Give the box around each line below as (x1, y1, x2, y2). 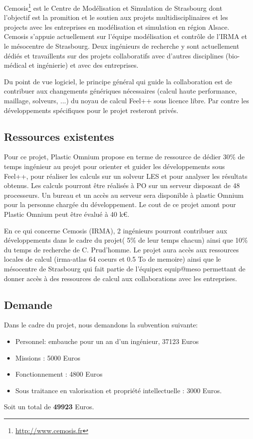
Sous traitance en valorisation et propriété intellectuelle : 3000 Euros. (15, 385, 222, 395)
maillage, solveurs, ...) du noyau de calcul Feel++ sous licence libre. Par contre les (4, 95, 249, 105)
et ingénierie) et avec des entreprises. (29, 60, 139, 70)
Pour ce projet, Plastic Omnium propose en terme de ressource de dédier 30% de (4, 152, 245, 162)
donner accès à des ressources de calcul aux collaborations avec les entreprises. (4, 273, 237, 283)
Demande (4, 297, 53, 312)
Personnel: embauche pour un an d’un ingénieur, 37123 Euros (15, 336, 199, 346)
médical (4, 60, 27, 70)
